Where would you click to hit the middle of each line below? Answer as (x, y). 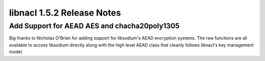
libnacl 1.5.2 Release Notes (65, 13)
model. (16, 52)
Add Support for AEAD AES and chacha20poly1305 (94, 26)
